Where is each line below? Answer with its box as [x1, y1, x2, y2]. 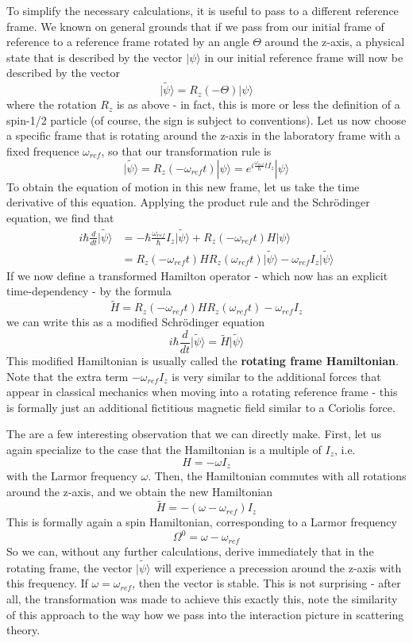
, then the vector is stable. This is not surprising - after [132, 575, 401, 591]
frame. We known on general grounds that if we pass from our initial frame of [6, 17, 384, 34]
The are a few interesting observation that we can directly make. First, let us [6, 425, 381, 442]
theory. [6, 622, 41, 638]
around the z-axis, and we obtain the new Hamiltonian [6, 483, 272, 499]
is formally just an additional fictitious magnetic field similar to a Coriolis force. [6, 399, 396, 415]
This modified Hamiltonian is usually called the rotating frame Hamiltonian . [6, 352, 399, 368]
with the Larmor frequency [6, 467, 137, 483]
